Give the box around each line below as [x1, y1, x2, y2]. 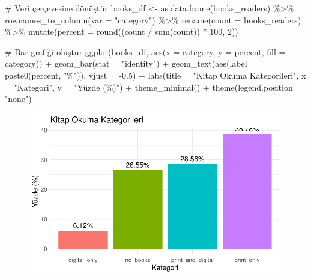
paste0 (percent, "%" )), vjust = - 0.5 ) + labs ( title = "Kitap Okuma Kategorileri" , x [5, 68, 306, 81]
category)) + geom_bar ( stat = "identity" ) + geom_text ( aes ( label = [5, 57, 257, 70]
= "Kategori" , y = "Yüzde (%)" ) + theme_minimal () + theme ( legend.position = [5, 80, 303, 93]
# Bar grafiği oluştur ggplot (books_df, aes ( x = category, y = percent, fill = [5, 45, 286, 58]
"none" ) [5, 92, 32, 105]
